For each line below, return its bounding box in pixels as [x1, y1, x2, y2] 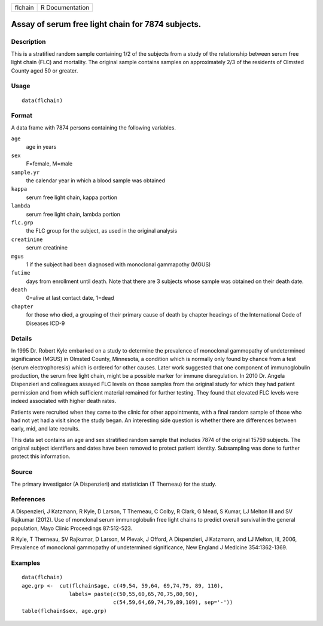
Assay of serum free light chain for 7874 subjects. [11, 19, 202, 29]
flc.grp [11, 219, 34, 226]
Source [11, 468, 33, 476]
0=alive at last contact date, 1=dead [26, 294, 114, 302]
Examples [11, 559, 41, 567]
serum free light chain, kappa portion [26, 194, 118, 201]
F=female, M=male [26, 160, 73, 167]
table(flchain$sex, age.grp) [22, 607, 107, 614]
